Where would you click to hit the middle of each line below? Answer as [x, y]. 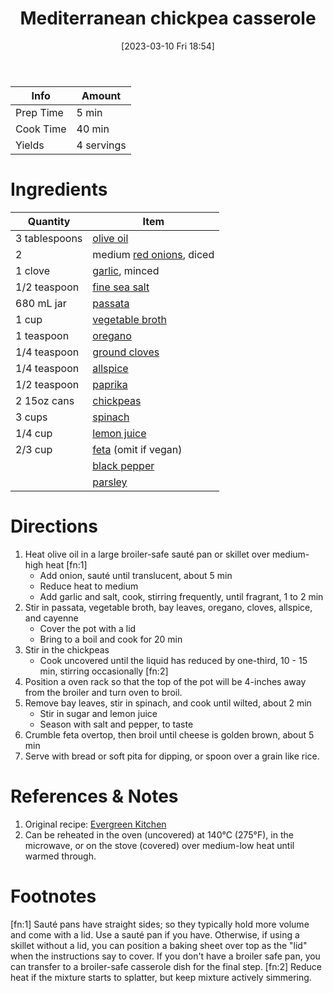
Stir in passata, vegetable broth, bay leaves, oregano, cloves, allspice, [168, 607]
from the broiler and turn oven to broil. [103, 692]
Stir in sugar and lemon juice [98, 713]
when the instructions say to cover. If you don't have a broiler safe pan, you [165, 956]
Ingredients [59, 189]
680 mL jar [41, 303]
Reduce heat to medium [89, 586]
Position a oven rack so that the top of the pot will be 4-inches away [165, 681]
